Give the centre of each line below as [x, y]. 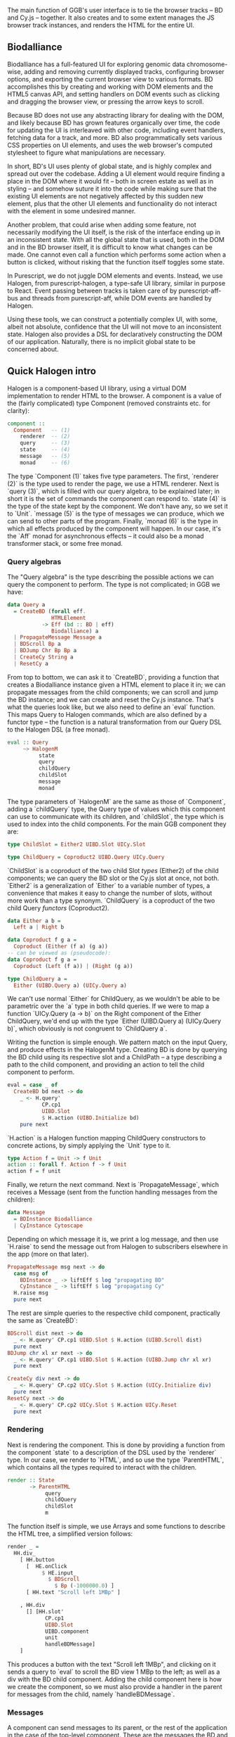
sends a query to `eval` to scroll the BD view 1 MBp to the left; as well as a [114, 1672]
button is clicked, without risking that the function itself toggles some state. [116, 262]
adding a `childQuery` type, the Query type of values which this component [116, 809]
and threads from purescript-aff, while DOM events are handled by [116, 298]
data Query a [26, 605]
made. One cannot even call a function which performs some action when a [117, 254]
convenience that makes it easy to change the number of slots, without [110, 893]
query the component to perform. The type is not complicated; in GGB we [114, 585]
